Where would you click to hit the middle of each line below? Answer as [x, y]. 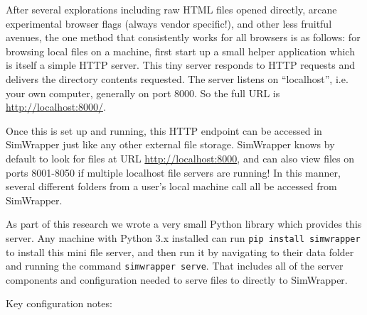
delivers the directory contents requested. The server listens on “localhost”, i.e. [177, 78]
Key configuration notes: [59, 303]
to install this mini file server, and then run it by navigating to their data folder [180, 252]
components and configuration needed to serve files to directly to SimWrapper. [177, 279]
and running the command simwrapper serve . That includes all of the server [175, 266]
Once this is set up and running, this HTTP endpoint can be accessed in [164, 130]
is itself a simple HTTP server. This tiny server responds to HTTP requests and [180, 65]
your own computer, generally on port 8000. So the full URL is [143, 93]
